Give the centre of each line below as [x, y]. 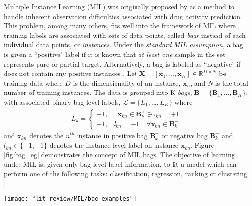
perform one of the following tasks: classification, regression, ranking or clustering [126, 173]
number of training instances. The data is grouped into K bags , [98, 92]
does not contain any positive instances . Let [71, 73]
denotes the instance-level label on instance [114, 145]
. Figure [202, 145]
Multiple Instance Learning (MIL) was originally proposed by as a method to [119, 6]
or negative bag [184, 135]
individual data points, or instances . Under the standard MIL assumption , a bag [124, 45]
